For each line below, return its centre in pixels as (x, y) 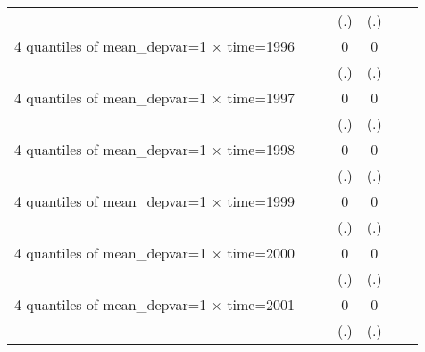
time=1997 (261, 98)
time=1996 (261, 46)
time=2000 (261, 253)
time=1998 (261, 149)
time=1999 (261, 201)
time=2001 (261, 304)
